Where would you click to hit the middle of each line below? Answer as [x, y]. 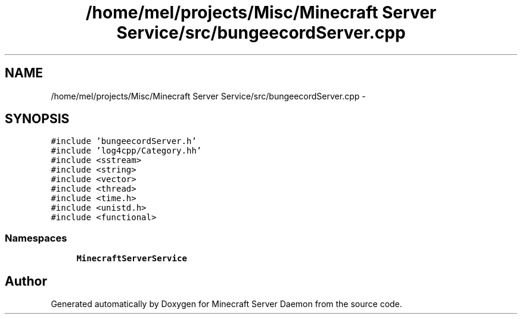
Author [26, 281]
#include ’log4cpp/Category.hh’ [126, 151]
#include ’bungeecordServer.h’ [124, 141]
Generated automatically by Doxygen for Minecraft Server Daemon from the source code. [226, 304]
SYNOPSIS [37, 119]
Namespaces [36, 238]
